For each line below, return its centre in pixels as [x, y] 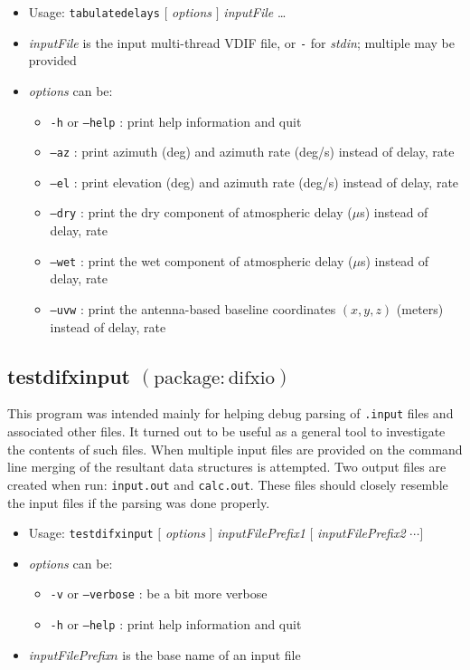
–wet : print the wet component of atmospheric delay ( [202, 260]
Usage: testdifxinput [91, 533]
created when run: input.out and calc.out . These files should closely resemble [228, 484]
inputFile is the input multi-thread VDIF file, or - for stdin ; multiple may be [242, 42]
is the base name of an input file [211, 654]
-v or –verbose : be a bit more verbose [159, 593]
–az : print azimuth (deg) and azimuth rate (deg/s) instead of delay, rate [252, 152]
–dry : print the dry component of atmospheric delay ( [201, 212]
